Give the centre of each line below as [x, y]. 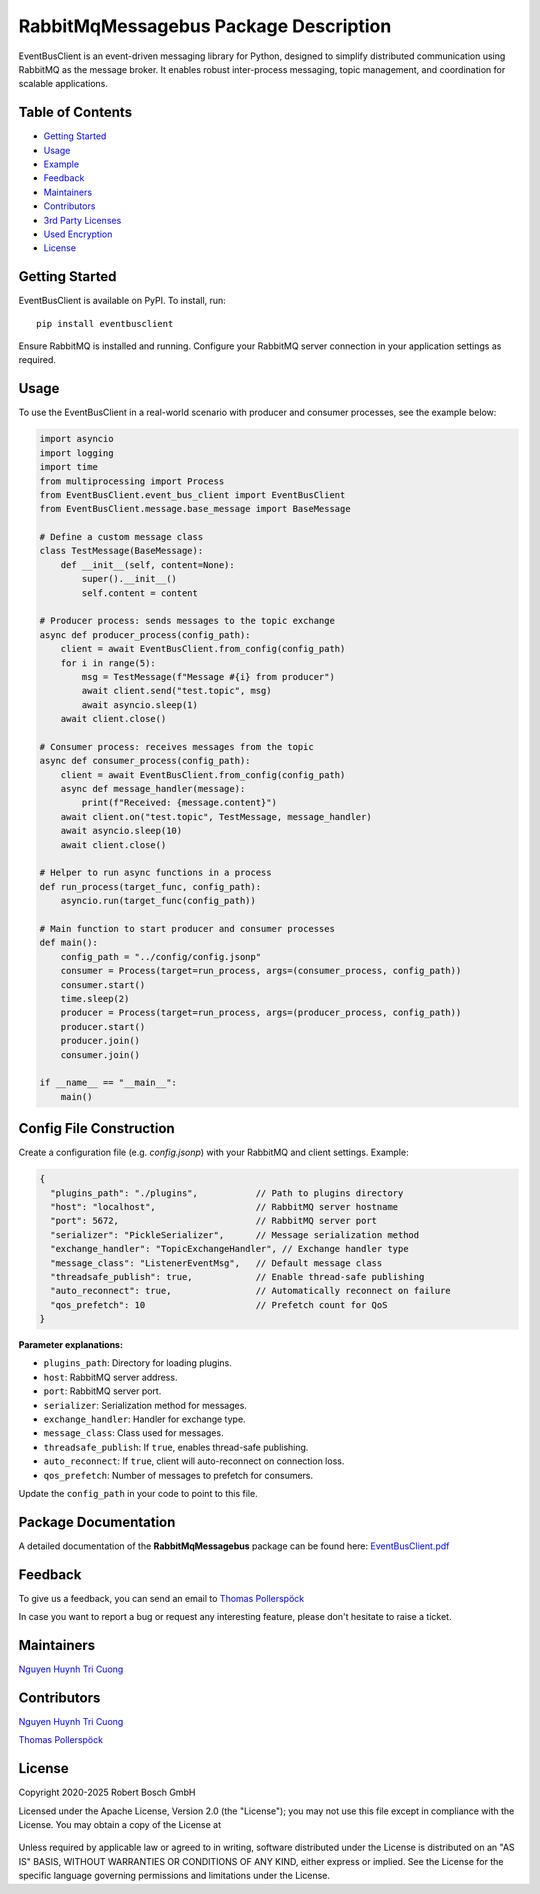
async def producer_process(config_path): [145, 634]
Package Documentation [97, 1521]
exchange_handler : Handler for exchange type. [144, 1419]
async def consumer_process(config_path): [145, 761]
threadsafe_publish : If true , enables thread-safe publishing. [176, 1447]
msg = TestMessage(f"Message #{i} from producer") [208, 676]
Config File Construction [96, 1128]
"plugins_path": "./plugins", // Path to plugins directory [227, 1193]
